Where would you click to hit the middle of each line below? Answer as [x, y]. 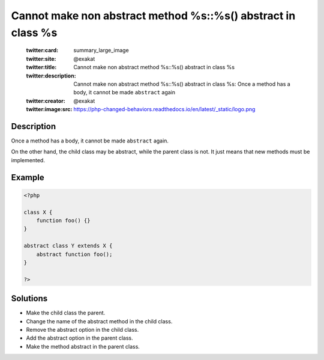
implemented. [28, 160]
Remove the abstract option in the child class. [82, 329]
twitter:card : [42, 50]
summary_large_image [101, 50]
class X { [38, 212]
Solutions [29, 298]
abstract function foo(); [74, 254]
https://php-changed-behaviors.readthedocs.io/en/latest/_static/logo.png [164, 109]
